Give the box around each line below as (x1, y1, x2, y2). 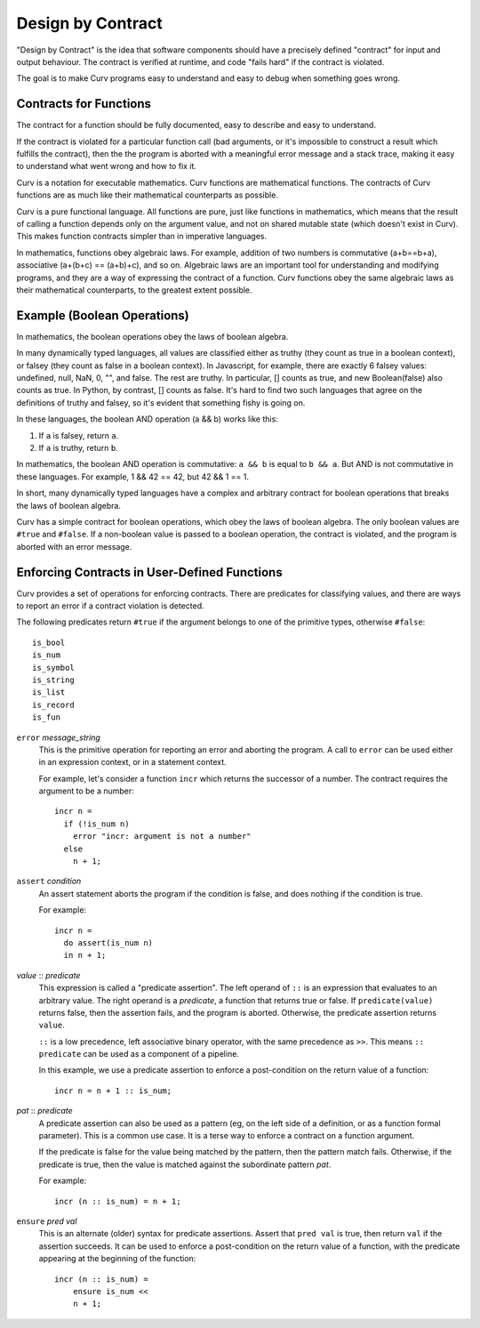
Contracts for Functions (16, 96, 151, 111)
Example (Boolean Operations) (16, 308, 190, 323)
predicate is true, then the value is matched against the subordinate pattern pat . (38, 1159, 332, 1170)
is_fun (32, 712, 61, 722)
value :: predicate (16, 970, 81, 980)
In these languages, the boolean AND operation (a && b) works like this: (16, 414, 279, 424)
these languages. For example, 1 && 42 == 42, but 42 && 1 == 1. (16, 471, 249, 482)
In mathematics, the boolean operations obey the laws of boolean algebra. (16, 331, 289, 342)
